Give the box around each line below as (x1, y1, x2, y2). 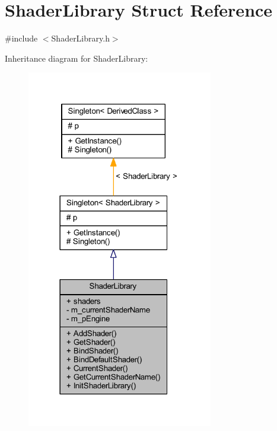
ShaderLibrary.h (51, 32, 110, 44)
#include (5, 32, 38, 44)
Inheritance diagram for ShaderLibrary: (5, 52, 148, 64)
